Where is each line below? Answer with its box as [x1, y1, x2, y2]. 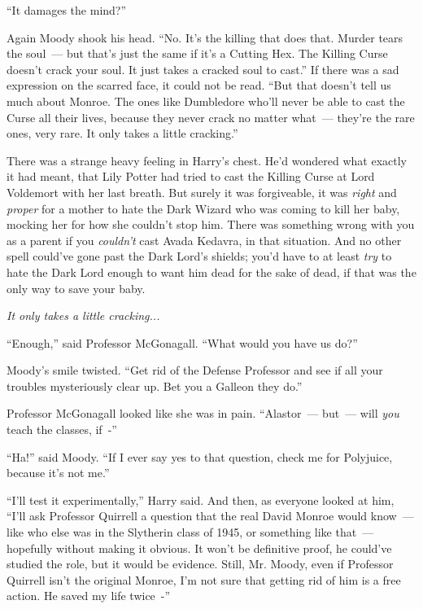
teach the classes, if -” [7, 421, 117, 438]
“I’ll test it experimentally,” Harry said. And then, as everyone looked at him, [7, 491, 395, 508]
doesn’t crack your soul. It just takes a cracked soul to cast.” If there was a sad [7, 60, 399, 77]
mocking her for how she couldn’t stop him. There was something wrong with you [7, 216, 415, 233]
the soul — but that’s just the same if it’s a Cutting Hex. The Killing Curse [7, 45, 388, 62]
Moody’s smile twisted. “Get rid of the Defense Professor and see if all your [7, 361, 383, 379]
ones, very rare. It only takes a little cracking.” [7, 125, 238, 142]
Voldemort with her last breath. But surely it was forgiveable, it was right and [7, 183, 397, 200]
